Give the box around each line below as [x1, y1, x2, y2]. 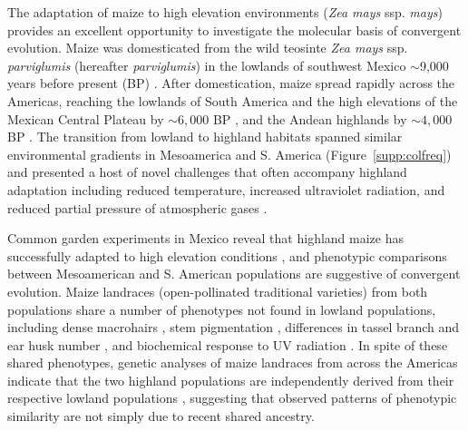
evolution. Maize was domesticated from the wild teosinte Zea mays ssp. [7, 38, 408, 57]
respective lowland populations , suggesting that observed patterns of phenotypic [7, 388, 457, 407]
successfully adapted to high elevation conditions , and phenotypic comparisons [7, 246, 447, 265]
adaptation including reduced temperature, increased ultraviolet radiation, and [7, 180, 445, 199]
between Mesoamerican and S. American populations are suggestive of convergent [7, 264, 461, 283]
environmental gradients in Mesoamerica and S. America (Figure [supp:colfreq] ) [7, 144, 452, 163]
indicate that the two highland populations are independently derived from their [7, 370, 454, 389]
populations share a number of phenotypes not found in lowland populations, [7, 299, 436, 318]
